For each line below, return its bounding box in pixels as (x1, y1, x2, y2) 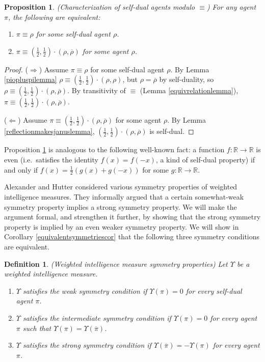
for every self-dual (185, 285, 242, 296)
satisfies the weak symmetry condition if (22, 285, 147, 296)
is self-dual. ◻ (149, 126, 194, 136)
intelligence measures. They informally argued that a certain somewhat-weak (4, 191, 244, 202)
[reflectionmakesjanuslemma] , (4, 126, 95, 136)
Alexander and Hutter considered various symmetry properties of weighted (4, 181, 237, 192)
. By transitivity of (67, 85, 126, 96)
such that (22, 322, 51, 333)
